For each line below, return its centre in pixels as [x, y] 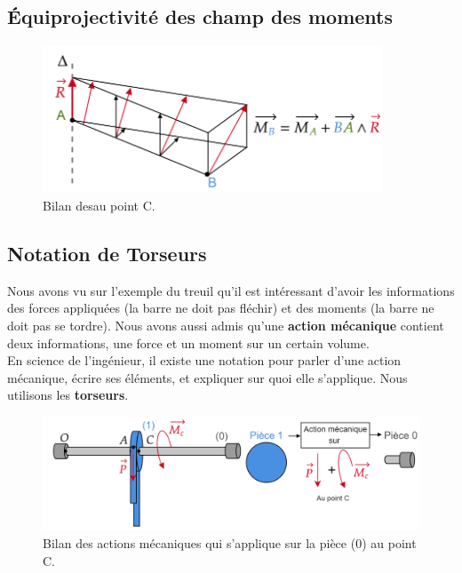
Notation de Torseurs [107, 254]
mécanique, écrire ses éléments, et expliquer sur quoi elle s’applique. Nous [207, 377]
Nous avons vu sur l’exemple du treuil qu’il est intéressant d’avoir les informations [231, 290]
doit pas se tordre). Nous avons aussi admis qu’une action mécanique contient [226, 326]
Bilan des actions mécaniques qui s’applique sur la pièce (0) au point [230, 542]
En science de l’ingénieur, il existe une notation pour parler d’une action [204, 360]
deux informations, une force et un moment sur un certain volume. [188, 342]
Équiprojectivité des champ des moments [200, 16]
